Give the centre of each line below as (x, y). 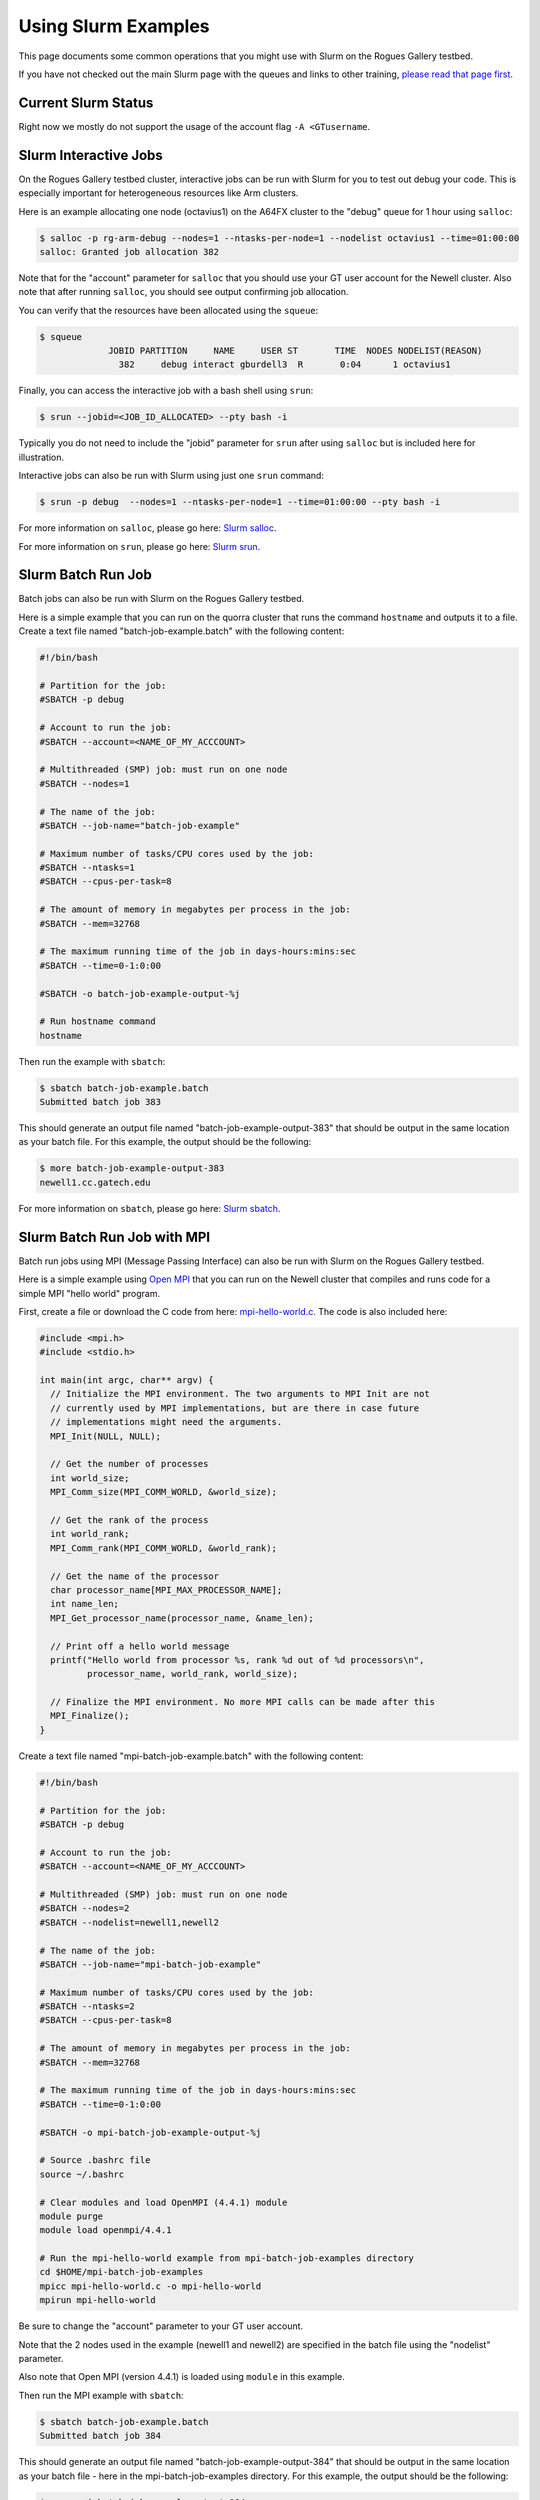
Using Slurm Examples (114, 26)
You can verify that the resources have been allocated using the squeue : (168, 310)
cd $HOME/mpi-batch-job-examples (121, 2272)
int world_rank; (90, 1534)
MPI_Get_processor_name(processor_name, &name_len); (182, 1618)
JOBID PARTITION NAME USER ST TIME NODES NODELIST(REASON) (295, 351)
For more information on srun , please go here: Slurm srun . (139, 546)
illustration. (41, 457)
